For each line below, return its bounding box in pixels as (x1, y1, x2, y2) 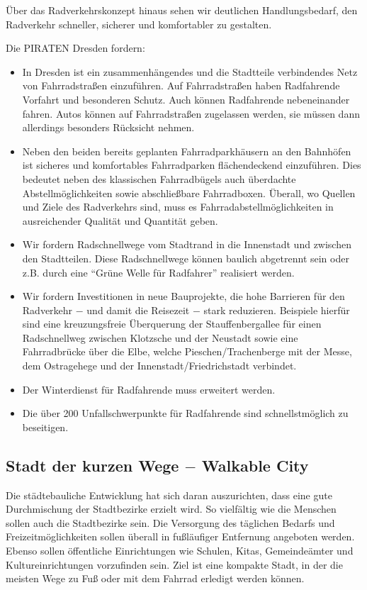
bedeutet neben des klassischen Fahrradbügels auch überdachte (22, 171, 296, 186)
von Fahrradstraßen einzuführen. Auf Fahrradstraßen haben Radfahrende (22, 78, 340, 93)
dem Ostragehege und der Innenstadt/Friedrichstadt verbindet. (22, 358, 297, 373)
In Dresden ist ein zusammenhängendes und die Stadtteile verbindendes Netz (22, 64, 358, 79)
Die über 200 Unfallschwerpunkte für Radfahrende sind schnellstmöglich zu (22, 406, 349, 421)
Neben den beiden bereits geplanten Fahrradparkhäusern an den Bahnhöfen (22, 143, 351, 158)
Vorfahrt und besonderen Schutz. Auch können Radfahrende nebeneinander (22, 91, 350, 106)
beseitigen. (22, 419, 69, 434)
